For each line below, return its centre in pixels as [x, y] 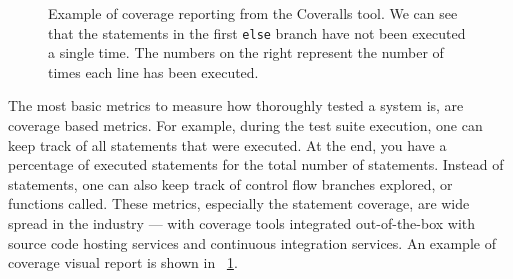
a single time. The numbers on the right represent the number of [246, 52]
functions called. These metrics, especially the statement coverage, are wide [239, 203]
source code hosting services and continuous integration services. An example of [252, 242]
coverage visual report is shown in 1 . [123, 262]
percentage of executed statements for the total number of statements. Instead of [256, 164]
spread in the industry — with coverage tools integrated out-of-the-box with [242, 223]
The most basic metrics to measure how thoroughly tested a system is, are [236, 105]
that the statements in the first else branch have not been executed [257, 32]
